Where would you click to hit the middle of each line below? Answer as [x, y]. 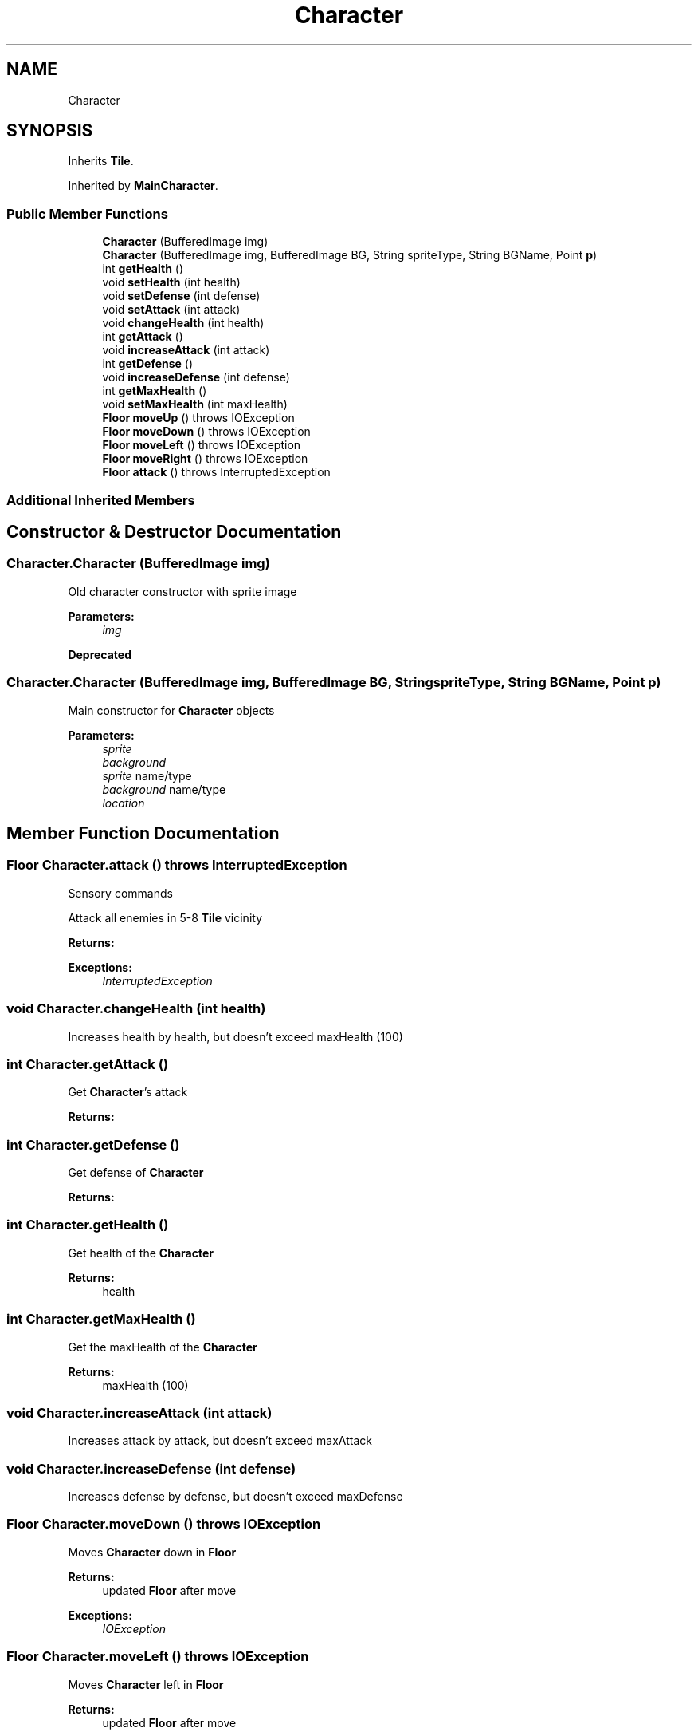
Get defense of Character [136, 1172]
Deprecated [100, 654]
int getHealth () [143, 269]
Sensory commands [120, 893]
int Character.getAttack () [88, 1064]
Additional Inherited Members [101, 500]
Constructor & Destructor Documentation [174, 531]
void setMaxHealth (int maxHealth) [195, 404]
